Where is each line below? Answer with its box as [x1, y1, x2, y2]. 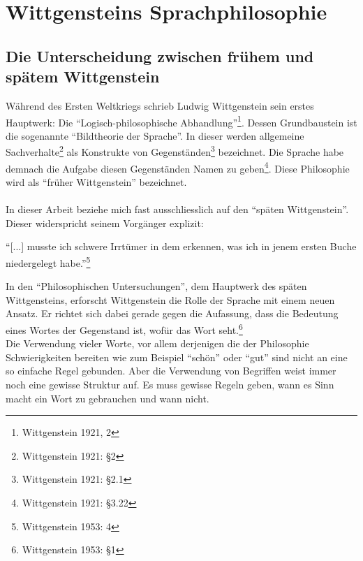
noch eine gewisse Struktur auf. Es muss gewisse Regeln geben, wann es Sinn [6, 377, 334, 391]
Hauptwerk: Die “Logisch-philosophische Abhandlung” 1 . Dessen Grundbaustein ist [6, 112, 357, 129]
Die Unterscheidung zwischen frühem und [6, 45, 314, 66]
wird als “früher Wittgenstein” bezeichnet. [6, 174, 187, 189]
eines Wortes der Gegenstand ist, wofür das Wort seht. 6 [6, 320, 243, 337]
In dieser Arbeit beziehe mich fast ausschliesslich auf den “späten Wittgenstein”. [6, 202, 349, 217]
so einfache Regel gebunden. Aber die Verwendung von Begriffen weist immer [6, 363, 336, 378]
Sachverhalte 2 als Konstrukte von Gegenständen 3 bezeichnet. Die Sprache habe [6, 143, 344, 159]
